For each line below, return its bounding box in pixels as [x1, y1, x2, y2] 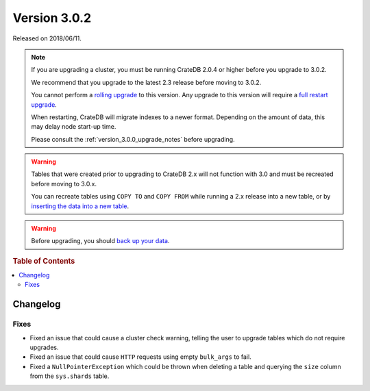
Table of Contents [12, 256, 75, 266]
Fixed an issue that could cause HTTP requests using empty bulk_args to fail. [29, 353, 251, 361]
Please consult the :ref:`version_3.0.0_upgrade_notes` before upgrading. [31, 135, 236, 143]
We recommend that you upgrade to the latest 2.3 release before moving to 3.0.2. [31, 78, 262, 86]
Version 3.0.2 [12, 10, 92, 25]
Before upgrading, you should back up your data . [31, 237, 170, 245]
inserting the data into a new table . [31, 202, 129, 210]
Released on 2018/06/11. [12, 34, 82, 42]
